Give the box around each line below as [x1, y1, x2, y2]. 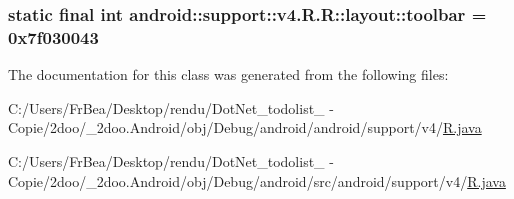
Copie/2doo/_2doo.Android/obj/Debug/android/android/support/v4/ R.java [8, 117, 482, 138]
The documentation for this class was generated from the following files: [8, 64, 449, 85]
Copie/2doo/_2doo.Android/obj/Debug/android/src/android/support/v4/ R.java [8, 170, 506, 191]
